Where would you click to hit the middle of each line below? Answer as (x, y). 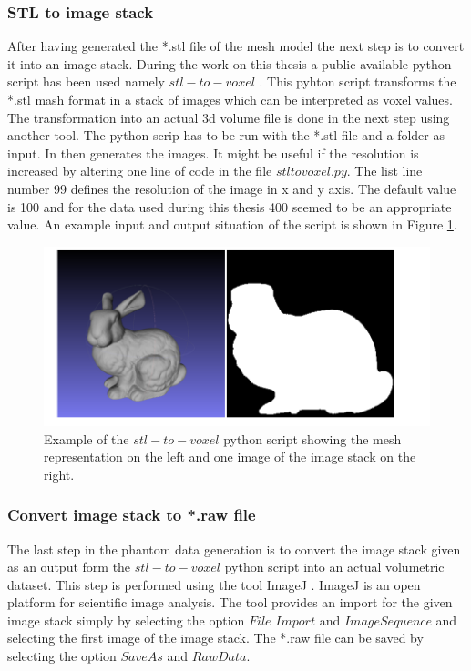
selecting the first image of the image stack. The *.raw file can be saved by (215, 638)
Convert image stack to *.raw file (132, 515)
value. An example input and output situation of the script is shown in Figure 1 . (232, 224)
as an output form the (69, 567)
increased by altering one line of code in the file (140, 171)
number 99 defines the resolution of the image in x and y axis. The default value (232, 188)
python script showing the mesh (312, 438)
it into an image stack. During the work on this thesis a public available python (230, 63)
